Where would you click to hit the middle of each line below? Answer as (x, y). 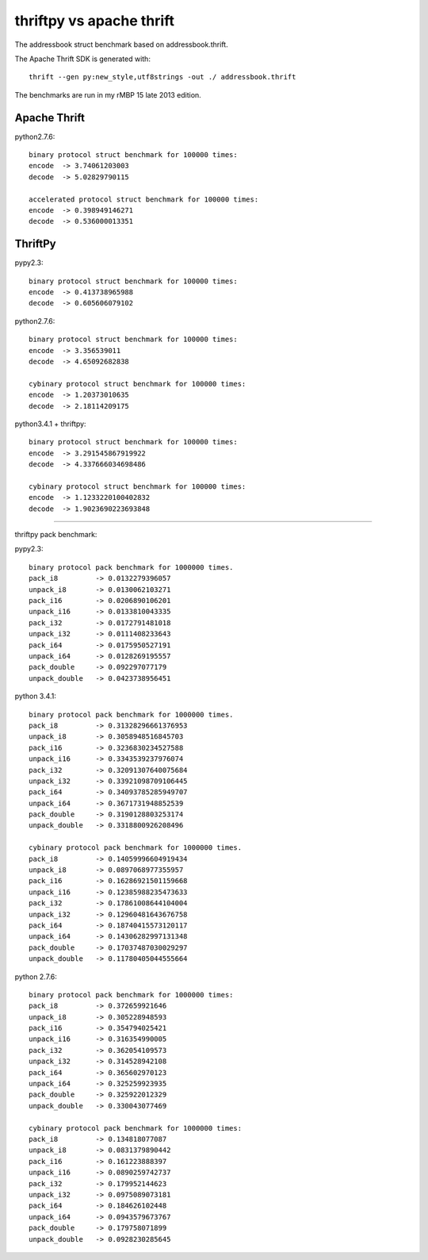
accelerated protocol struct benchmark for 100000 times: (144, 199)
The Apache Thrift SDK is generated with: (82, 59)
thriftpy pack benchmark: (56, 535)
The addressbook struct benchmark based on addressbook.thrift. (122, 44)
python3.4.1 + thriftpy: (50, 424)
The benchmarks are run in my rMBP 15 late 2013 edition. (108, 94)
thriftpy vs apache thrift (94, 21)
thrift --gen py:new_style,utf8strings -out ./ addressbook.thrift (162, 77)
